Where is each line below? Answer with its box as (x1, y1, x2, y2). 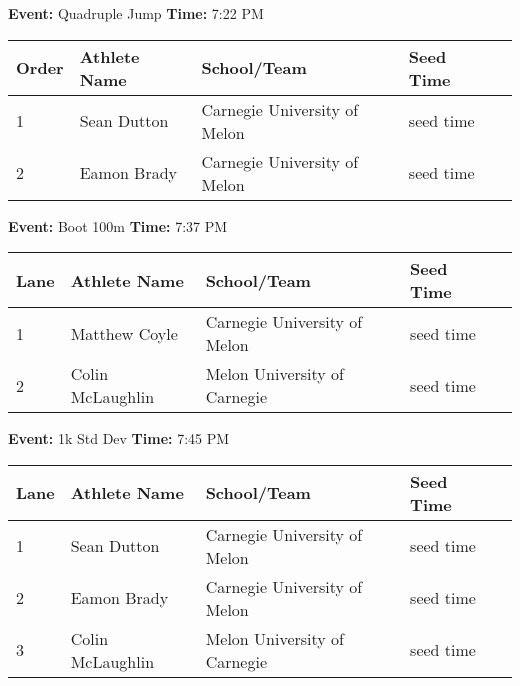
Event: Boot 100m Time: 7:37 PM (8, 215, 228, 236)
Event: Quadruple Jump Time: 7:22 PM (8, 3, 264, 23)
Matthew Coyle (70, 321, 178, 345)
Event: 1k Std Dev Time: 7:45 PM (8, 428, 230, 449)
